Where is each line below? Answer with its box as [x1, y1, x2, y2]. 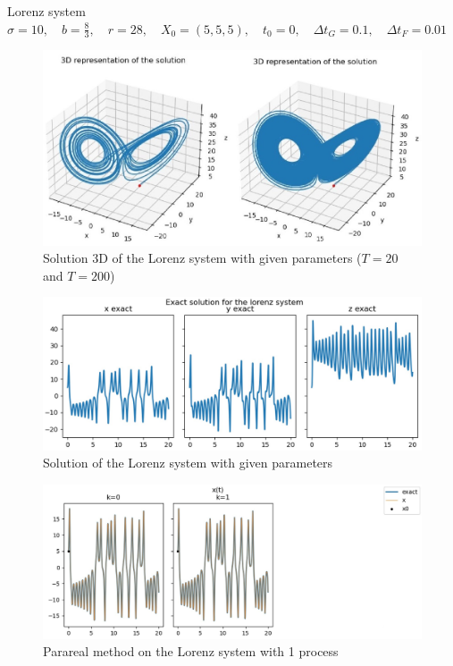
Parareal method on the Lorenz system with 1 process [43, 642, 339, 661]
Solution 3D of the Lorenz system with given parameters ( [43, 249, 362, 267]
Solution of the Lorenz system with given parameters [43, 453, 333, 472]
